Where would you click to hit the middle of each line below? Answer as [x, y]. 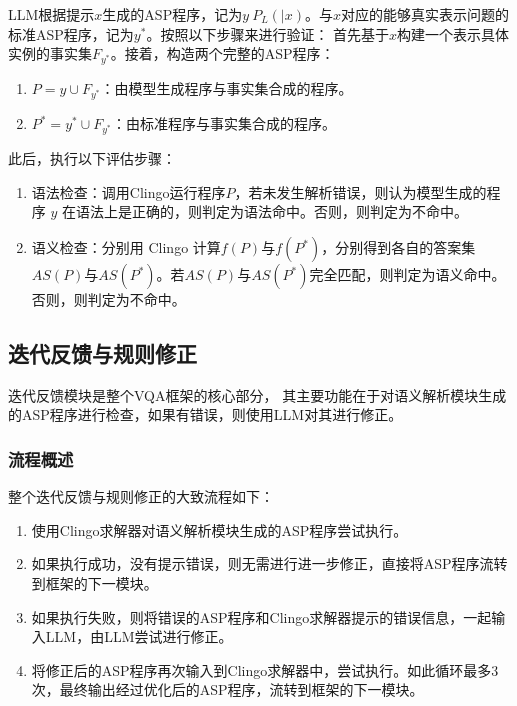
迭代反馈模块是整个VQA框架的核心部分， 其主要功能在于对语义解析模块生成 [257, 394]
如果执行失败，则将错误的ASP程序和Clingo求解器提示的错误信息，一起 [261, 616]
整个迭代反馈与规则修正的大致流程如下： [141, 496]
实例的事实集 [50, 53]
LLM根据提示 [51, 14]
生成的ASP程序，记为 [172, 14]
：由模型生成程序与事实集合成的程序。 [226, 88]
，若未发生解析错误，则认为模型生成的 [360, 191]
